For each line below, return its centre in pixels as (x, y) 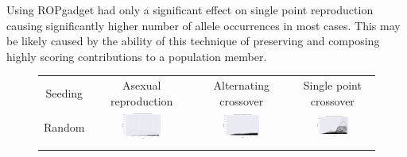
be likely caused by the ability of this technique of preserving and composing (193, 41)
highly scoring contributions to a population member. (137, 56)
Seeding (64, 92)
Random (64, 127)
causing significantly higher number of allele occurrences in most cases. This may (203, 25)
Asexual (142, 85)
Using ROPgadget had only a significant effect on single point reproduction (190, 10)
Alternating (241, 85)
